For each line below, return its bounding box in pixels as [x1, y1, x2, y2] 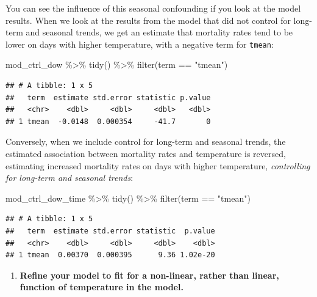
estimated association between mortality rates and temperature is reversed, [5, 147, 286, 159]
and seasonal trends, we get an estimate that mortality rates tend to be [26, 26, 293, 38]
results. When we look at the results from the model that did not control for [5, 13, 291, 26]
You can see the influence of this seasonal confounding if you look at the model [5, 2, 301, 14]
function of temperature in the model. [20, 280, 183, 293]
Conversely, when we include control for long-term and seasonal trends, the [5, 135, 286, 148]
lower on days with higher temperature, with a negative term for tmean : [5, 37, 274, 50]
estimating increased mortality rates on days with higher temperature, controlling [5, 159, 310, 172]
